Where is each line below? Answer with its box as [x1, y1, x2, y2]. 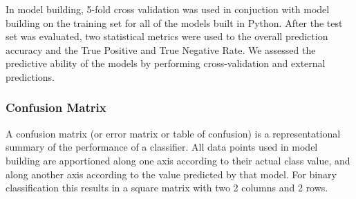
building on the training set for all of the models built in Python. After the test [6, 15, 343, 30]
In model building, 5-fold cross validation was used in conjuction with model [6, 2, 330, 16]
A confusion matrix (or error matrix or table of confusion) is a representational [6, 126, 341, 140]
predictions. [6, 69, 55, 84]
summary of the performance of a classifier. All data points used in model [6, 140, 318, 154]
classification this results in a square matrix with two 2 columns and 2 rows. [6, 180, 328, 195]
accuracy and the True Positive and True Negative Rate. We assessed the [6, 42, 316, 57]
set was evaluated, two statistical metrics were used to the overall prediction [6, 29, 328, 44]
